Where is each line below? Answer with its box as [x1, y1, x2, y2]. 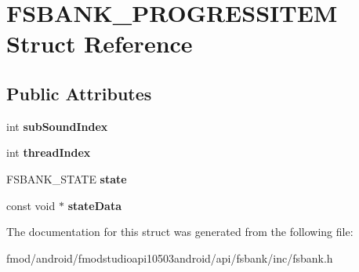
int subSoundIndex [6, 118, 108, 134]
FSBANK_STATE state [6, 170, 127, 187]
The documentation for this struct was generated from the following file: [6, 223, 354, 240]
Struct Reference [6, 27, 193, 60]
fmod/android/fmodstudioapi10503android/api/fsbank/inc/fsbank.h [6, 249, 333, 266]
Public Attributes [6, 81, 152, 105]
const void [6, 197, 56, 213]
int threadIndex [6, 144, 91, 161]
